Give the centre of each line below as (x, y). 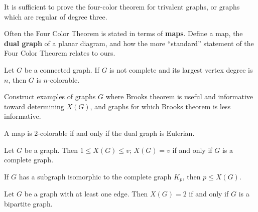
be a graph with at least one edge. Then (86, 194)
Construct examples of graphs (50, 96)
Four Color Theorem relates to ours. (60, 53)
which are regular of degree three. (56, 16)
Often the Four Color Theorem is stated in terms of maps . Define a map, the (123, 33)
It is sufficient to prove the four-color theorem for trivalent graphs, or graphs (122, 7)
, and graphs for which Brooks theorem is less (160, 106)
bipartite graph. (28, 203)
